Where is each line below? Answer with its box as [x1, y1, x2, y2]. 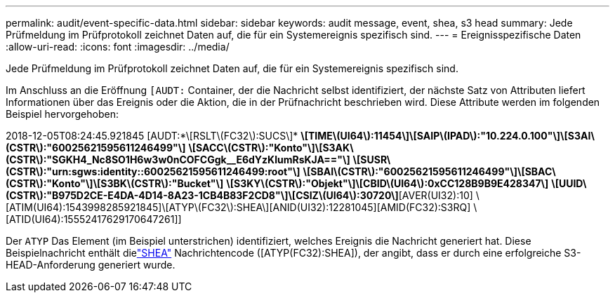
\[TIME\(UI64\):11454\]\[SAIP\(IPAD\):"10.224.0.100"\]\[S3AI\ [300, 130, 595, 142]
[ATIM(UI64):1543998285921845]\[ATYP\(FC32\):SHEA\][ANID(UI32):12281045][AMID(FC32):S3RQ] [6, 201, 471, 213]
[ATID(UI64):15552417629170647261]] [6, 213, 182, 225]
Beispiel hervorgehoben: [6, 108, 119, 120]
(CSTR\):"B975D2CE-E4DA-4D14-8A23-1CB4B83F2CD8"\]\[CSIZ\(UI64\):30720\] [6, 189, 399, 201]
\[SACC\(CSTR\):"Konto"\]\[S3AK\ [188, 142, 354, 154]
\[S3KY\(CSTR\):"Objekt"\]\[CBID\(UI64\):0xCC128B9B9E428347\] [226, 177, 549, 189]
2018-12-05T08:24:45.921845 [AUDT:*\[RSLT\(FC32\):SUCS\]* [6, 130, 298, 142]
